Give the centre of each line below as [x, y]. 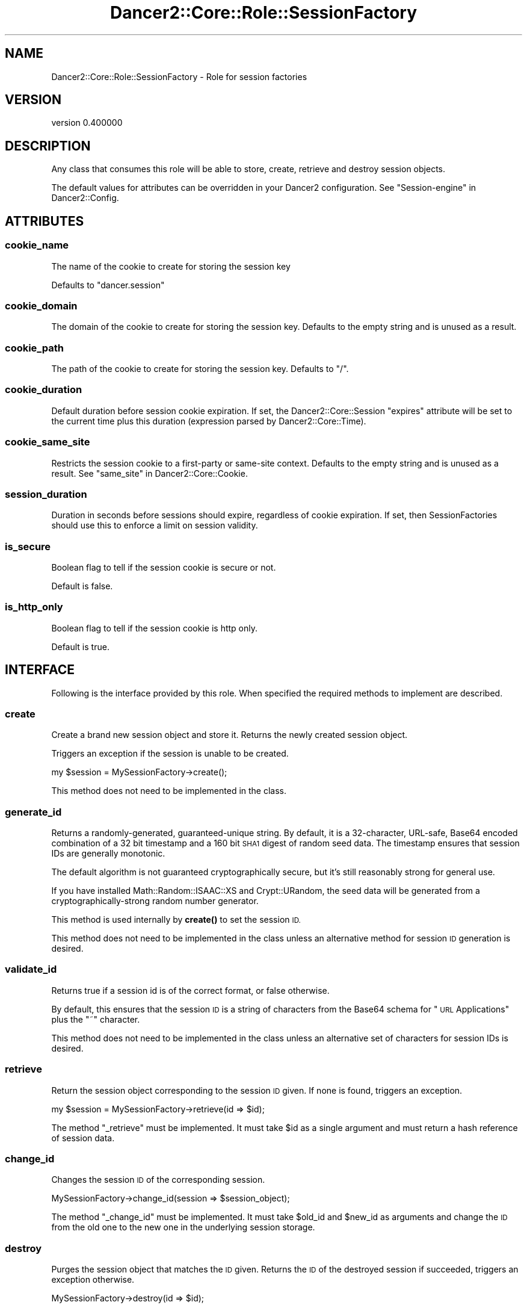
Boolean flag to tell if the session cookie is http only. [154, 628]
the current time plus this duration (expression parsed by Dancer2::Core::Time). [209, 421]
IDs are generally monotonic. [108, 854]
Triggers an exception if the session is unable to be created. [170, 754]
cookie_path [34, 348]
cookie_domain [41, 305]
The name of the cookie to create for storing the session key [171, 266]
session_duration [46, 494]
